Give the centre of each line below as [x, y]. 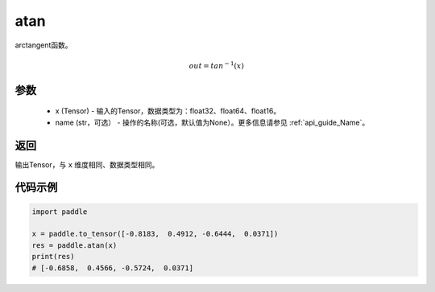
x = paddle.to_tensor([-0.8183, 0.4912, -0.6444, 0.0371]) [155, 234]
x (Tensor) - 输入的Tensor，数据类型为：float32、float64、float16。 [168, 111]
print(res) [53, 257]
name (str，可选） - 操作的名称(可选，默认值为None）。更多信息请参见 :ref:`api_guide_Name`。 [212, 122]
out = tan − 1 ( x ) [217, 65]
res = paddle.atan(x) [75, 245]
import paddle [60, 212]
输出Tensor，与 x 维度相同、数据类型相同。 [87, 164]
